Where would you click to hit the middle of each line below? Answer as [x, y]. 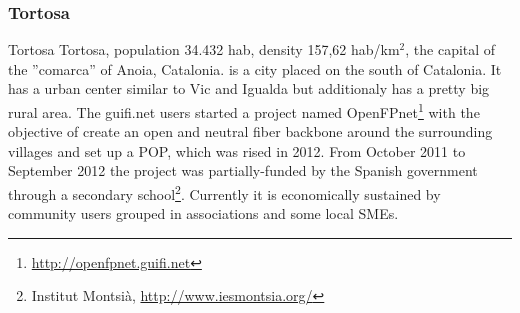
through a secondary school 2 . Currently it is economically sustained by [224, 192]
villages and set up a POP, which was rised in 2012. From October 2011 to [237, 150]
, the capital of [450, 49]
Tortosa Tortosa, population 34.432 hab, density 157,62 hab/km [204, 49]
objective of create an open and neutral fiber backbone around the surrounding [250, 131]
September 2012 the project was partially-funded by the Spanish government [243, 170]
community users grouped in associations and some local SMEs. [203, 213]
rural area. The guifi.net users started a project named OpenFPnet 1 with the [244, 110]
